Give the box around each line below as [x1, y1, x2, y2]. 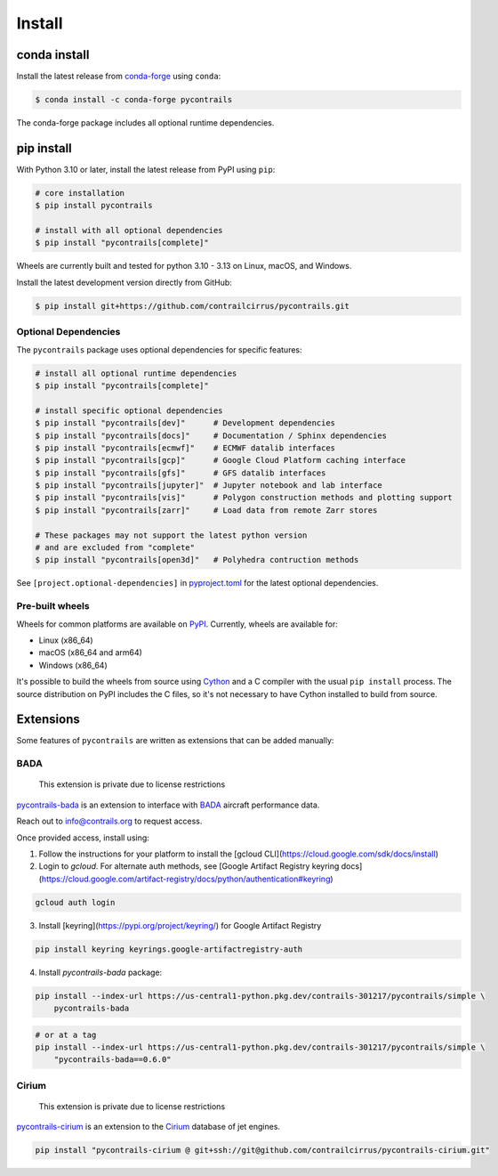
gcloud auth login [35, 897, 116, 907]
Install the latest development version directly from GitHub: [16, 277, 233, 288]
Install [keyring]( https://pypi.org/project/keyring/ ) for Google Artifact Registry [38, 920, 322, 930]
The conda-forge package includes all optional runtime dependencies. [16, 118, 275, 128]
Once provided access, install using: [16, 832, 150, 843]
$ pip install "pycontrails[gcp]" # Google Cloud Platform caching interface [35, 455, 406, 466]
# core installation [35, 188, 124, 198]
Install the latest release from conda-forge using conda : [16, 71, 221, 82]
